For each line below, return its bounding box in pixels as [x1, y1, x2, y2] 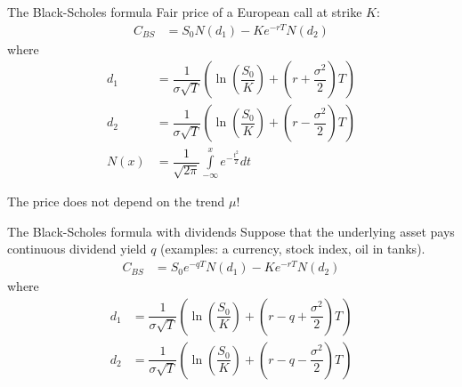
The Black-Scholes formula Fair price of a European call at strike [7, 3, 362, 20]
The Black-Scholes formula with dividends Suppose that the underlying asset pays [7, 222, 455, 240]
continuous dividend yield [7, 239, 147, 258]
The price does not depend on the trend [7, 192, 225, 211]
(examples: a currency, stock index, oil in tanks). [160, 239, 426, 258]
